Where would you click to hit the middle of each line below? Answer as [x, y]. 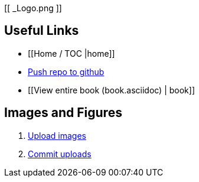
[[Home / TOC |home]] [71, 53]
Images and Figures [63, 113]
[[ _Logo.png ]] [33, 8]
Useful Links [42, 31]
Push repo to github [66, 71]
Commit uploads [60, 154]
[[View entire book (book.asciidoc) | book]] [112, 90]
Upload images [57, 135]
